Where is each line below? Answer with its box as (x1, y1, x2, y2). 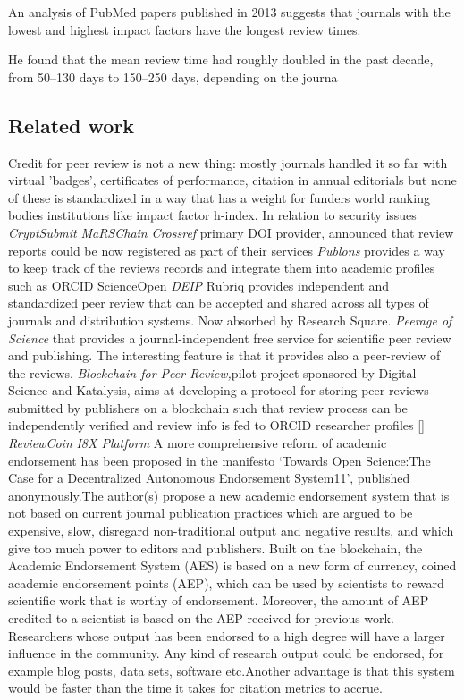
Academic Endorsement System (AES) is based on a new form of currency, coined (8, 556, 457, 575)
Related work (8, 111, 135, 139)
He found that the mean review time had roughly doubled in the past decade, (8, 50, 434, 69)
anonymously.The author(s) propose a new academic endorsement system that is (8, 485, 450, 504)
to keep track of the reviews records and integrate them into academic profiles (8, 258, 435, 277)
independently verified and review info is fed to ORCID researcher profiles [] (8, 416, 425, 434)
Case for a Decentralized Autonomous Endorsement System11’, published (8, 468, 410, 487)
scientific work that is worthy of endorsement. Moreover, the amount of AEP (8, 591, 429, 610)
